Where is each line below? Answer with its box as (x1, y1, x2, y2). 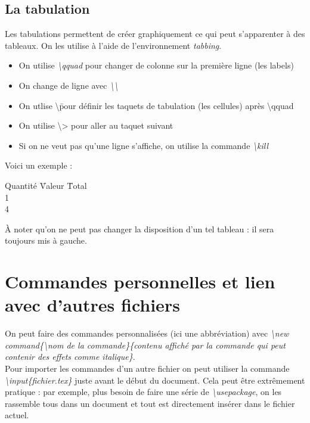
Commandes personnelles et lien (5, 269, 275, 294)
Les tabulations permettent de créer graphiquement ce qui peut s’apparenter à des (5, 27, 305, 40)
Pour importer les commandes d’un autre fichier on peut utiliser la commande (5, 362, 290, 375)
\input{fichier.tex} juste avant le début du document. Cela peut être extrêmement (5, 374, 305, 386)
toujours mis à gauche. (5, 234, 87, 247)
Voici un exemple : (5, 159, 73, 172)
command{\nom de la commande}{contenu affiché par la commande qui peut (5, 338, 286, 351)
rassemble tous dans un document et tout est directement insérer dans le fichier (5, 397, 295, 409)
